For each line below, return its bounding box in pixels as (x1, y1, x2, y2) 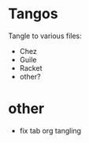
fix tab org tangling (19, 126, 81, 135)
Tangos (8, 5, 58, 23)
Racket (19, 63, 43, 72)
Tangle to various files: (8, 31, 83, 41)
